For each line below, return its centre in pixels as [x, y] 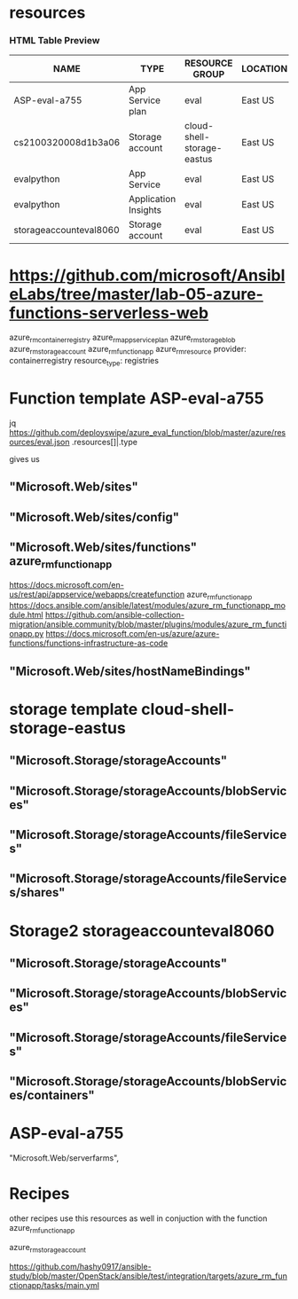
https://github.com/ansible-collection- [114, 615]
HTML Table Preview [55, 41]
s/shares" [37, 892]
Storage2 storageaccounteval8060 [142, 931]
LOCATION [265, 69]
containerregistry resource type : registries [84, 362]
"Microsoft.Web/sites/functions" [103, 547]
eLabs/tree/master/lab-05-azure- [136, 294]
